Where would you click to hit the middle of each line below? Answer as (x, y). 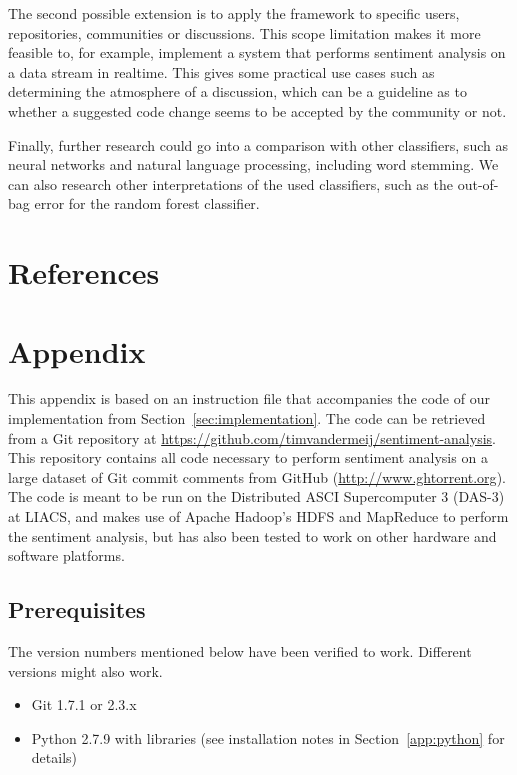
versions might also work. (85, 670)
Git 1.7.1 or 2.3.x (84, 704)
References (84, 272)
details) (54, 757)
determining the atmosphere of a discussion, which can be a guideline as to (237, 91)
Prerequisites (77, 609)
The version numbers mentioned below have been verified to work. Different (240, 650)
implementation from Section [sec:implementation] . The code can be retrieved (247, 418)
